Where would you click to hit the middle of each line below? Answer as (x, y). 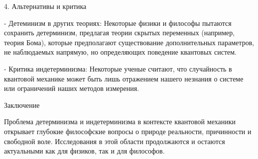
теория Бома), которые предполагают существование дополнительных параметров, (129, 42)
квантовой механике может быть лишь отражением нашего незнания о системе (124, 78)
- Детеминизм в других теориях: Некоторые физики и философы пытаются (118, 23)
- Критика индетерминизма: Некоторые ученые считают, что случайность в (118, 68)
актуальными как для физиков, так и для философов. (84, 151)
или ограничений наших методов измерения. (72, 88)
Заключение (22, 105)
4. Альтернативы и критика (45, 6)
